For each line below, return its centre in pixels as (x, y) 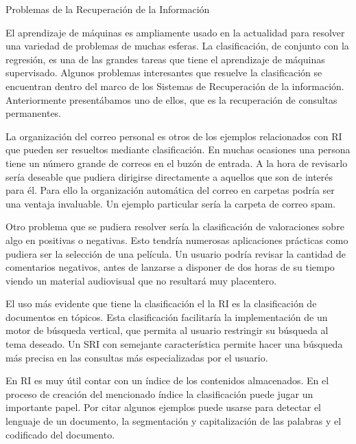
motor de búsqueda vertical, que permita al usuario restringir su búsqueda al (167, 330)
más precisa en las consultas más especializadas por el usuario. (137, 357)
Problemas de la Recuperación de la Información (108, 9)
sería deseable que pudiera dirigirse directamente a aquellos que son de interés (169, 176)
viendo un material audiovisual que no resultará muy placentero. (141, 280)
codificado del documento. (60, 434)
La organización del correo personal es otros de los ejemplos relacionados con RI (174, 136)
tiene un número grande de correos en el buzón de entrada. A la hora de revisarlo (177, 163)
